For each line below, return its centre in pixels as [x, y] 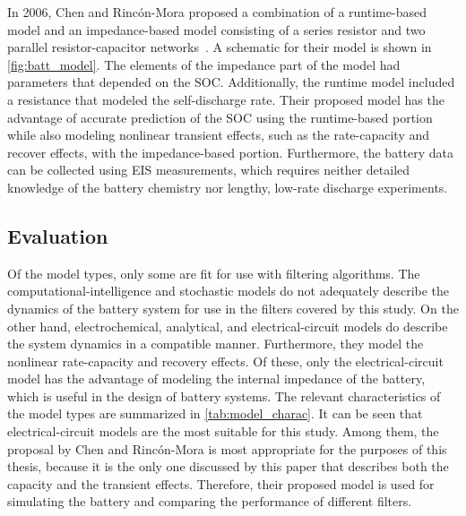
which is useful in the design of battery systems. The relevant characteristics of [224, 396]
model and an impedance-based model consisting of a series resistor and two [216, 29]
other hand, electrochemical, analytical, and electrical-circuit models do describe [228, 326]
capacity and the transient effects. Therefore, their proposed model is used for [221, 483]
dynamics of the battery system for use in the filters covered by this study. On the [233, 308]
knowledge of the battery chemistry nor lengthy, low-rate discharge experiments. [228, 187]
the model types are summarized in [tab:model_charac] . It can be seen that [215, 413]
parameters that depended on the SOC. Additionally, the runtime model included [231, 82]
